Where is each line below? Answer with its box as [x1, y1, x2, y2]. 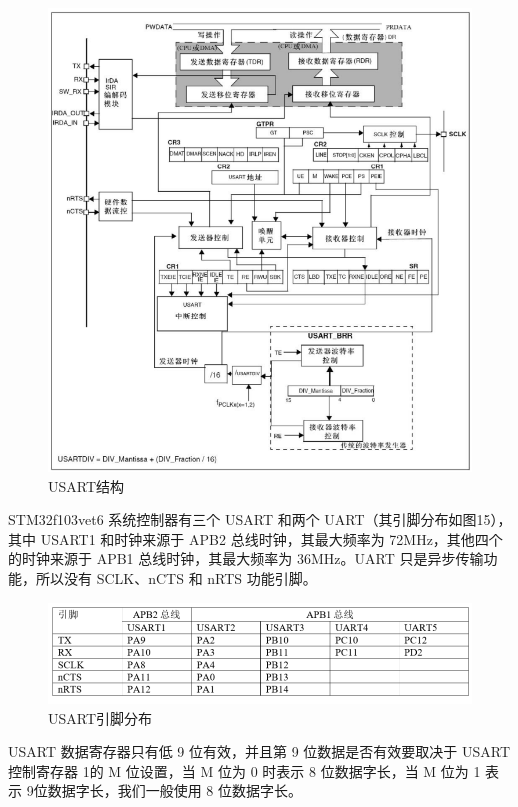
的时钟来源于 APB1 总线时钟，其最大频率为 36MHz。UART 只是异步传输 [8, 548, 484, 569]
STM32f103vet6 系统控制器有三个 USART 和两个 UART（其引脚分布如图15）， [8, 509, 512, 530]
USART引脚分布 [48, 707, 153, 728]
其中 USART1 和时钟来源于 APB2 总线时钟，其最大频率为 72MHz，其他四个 [8, 528, 503, 549]
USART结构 [48, 475, 125, 496]
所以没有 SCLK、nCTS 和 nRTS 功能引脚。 [35, 567, 317, 588]
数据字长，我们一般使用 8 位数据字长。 [47, 780, 302, 801]
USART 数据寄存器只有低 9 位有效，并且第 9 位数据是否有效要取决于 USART [8, 741, 511, 762]
